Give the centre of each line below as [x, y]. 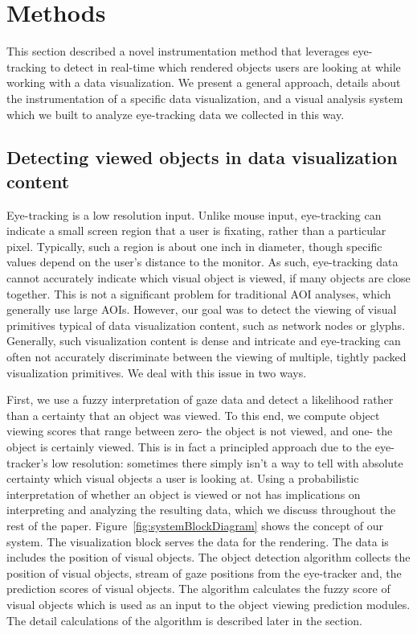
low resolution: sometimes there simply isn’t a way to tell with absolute [227, 462]
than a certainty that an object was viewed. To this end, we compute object [193, 415]
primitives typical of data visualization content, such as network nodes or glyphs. [206, 325]
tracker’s [27, 462]
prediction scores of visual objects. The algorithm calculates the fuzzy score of [198, 589]
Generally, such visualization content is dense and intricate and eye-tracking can [204, 341]
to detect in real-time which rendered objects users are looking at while [225, 66]
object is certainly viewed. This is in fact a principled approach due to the [189, 447]
